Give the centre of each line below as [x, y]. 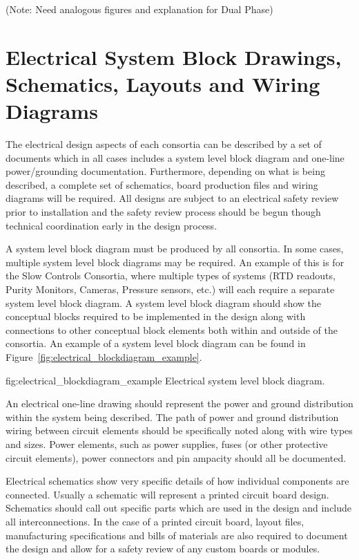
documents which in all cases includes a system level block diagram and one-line [175, 157]
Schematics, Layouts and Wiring [163, 83]
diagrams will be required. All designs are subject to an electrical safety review [172, 198]
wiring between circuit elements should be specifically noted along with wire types [179, 430]
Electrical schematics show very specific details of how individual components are [177, 481]
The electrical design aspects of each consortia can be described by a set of [164, 144]
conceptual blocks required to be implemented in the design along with [156, 316]
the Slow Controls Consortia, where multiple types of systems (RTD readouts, [171, 276]
